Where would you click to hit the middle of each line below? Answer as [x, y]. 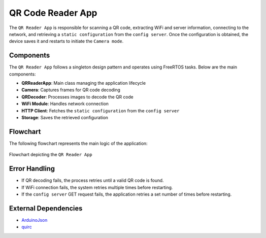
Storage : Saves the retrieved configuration [65, 117]
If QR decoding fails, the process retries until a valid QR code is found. [93, 180]
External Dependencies [46, 208]
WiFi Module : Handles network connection [65, 104]
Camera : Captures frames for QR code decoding [71, 90]
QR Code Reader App [53, 13]
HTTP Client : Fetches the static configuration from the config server [100, 110]
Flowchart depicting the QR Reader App [51, 155]
